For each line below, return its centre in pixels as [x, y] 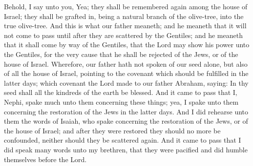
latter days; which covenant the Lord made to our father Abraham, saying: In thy [126, 83]
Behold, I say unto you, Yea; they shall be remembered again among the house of [126, 6]
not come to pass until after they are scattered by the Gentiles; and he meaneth [123, 35]
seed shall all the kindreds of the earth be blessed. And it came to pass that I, [121, 92]
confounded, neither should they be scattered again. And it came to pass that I [123, 140]
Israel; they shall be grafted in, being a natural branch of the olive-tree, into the [124, 16]
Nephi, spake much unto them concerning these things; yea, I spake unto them [121, 101]
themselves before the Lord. [45, 159]
